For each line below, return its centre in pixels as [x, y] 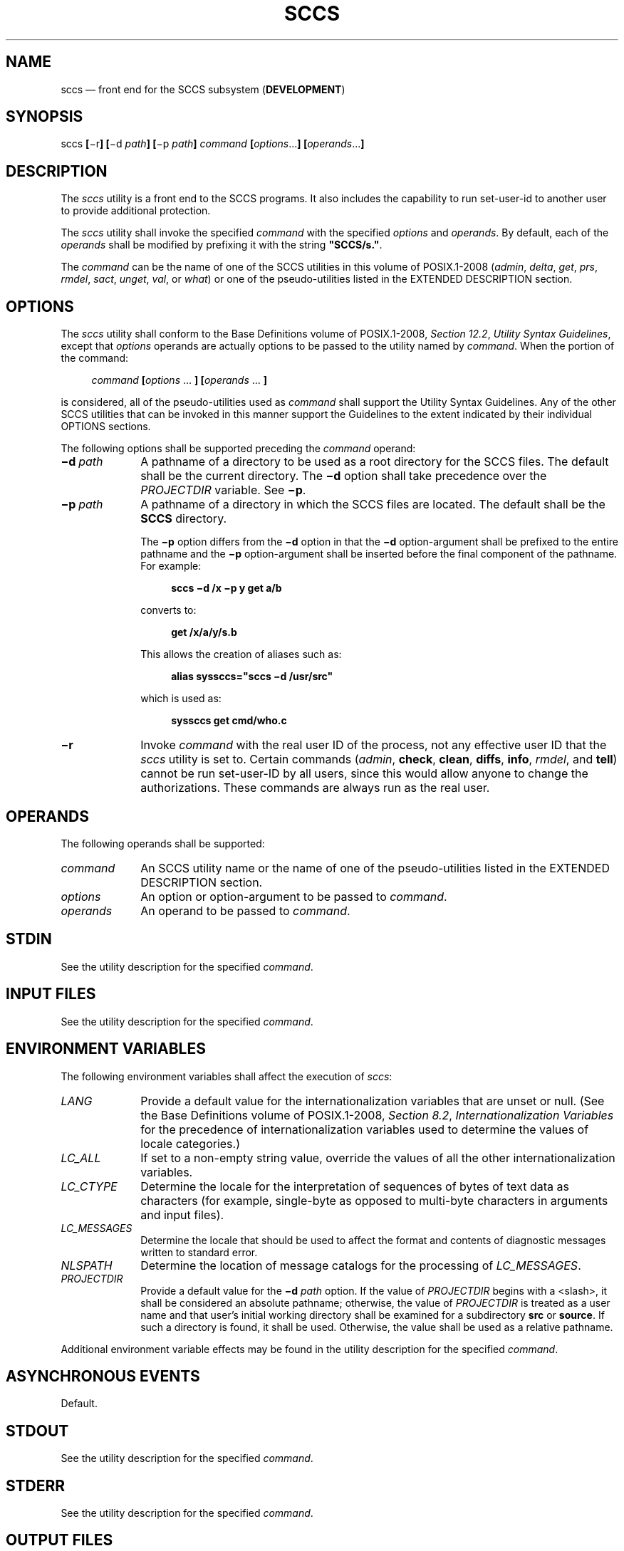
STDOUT [37, 1431]
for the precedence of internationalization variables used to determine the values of [365, 1129]
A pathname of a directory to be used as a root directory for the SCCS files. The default [375, 462]
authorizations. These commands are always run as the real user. [315, 788]
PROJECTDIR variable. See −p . [223, 490]
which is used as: [181, 699]
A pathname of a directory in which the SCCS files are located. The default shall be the [373, 505]
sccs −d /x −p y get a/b [227, 588]
